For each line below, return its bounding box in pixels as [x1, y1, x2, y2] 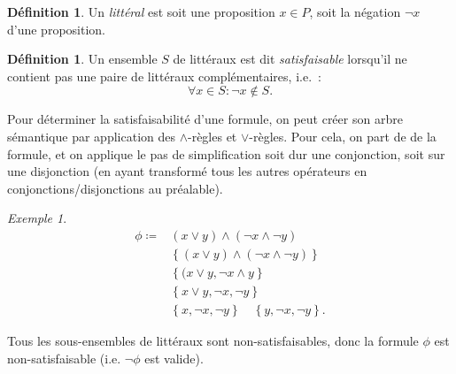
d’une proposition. [7, 19, 105, 38]
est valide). [144, 348, 204, 367]
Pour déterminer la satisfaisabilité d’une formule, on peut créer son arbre [7, 110, 403, 128]
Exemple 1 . [7, 209, 67, 227]
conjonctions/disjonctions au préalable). [7, 179, 223, 197]
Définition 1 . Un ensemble [7, 50, 158, 68]
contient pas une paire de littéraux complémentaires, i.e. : [7, 66, 321, 85]
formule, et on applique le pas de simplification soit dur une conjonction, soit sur [7, 144, 445, 163]
